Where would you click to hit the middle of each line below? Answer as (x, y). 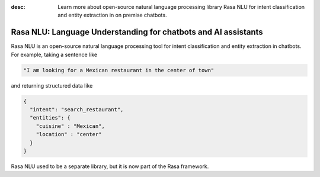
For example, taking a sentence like (54, 54)
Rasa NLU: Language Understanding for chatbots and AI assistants (137, 32)
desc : (18, 7)
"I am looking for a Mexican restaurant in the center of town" (119, 70)
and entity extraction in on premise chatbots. (112, 15)
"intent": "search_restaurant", (77, 110)
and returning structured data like (52, 85)
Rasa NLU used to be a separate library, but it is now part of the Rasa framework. (110, 166)
